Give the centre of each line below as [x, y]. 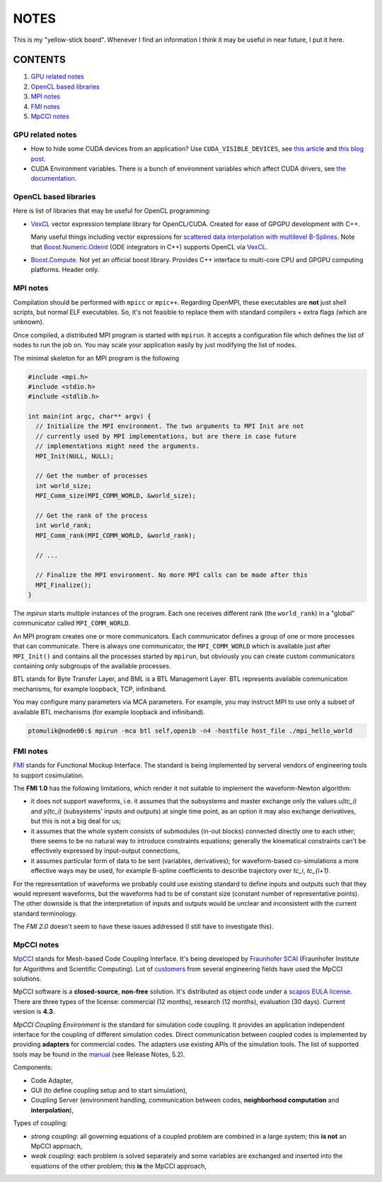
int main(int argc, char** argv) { [89, 417]
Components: [33, 1067]
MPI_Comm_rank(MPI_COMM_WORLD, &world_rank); [116, 535]
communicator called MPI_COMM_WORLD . [72, 623]
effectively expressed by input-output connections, [105, 851]
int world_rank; [64, 525]
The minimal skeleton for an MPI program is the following [96, 358]
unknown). [29, 322]
